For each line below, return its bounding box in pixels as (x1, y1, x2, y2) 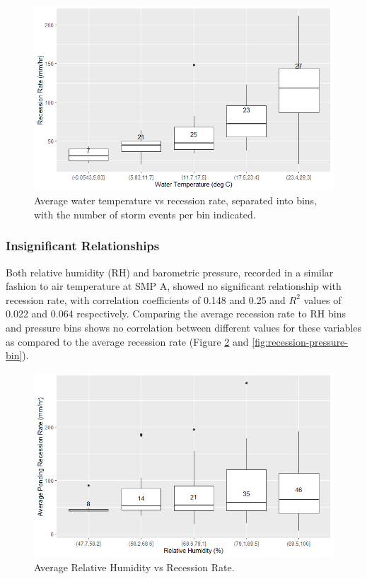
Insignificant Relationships (6, 237, 160, 255)
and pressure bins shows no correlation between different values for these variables (6, 320, 361, 335)
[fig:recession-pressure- (252, 334, 348, 349)
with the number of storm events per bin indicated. (34, 206, 256, 221)
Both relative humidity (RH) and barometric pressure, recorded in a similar (6, 264, 334, 279)
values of (303, 292, 342, 307)
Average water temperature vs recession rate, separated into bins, (34, 193, 318, 208)
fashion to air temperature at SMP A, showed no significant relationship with (6, 279, 342, 293)
